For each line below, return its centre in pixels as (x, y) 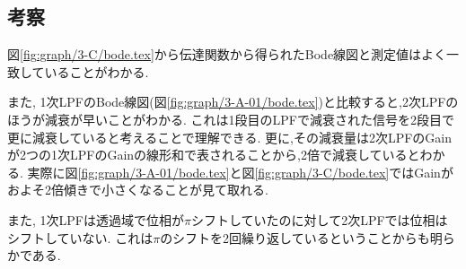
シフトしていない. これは (80, 237)
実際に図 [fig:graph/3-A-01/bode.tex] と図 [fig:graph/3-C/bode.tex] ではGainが (240, 172)
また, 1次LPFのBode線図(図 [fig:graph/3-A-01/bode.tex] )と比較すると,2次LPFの (233, 102)
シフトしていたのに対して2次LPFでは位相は (319, 219)
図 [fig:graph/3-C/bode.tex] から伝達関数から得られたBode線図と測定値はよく (227, 54)
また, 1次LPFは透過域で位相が (96, 219)
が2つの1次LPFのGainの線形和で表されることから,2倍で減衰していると (214, 155)
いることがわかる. (97, 71)
